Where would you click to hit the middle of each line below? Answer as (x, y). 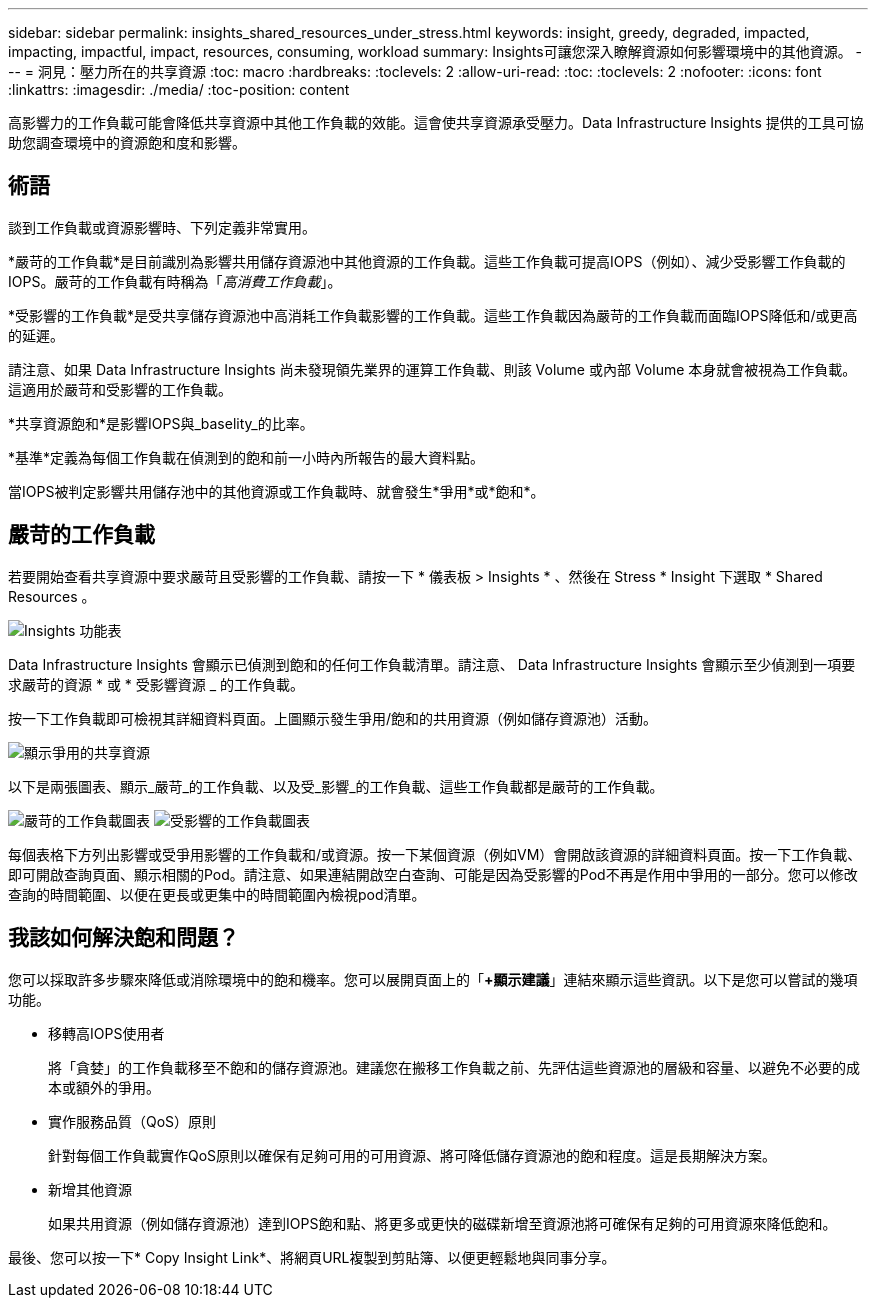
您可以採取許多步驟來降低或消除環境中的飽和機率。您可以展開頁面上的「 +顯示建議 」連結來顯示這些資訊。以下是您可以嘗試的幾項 (433, 979)
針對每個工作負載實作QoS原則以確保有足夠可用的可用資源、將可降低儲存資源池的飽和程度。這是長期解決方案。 (412, 1155)
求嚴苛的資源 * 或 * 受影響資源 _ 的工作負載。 (156, 684)
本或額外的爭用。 (104, 1087)
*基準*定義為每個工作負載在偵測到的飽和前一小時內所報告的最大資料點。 (246, 457)
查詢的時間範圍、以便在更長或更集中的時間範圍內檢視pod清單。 (217, 894)
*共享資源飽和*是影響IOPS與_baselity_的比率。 (161, 423)
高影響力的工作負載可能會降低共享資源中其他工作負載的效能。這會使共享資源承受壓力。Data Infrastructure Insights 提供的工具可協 (436, 122)
